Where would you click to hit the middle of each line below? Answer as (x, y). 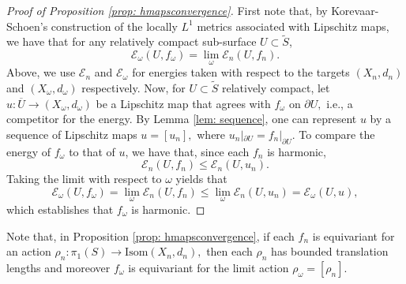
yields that (201, 179)
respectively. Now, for (133, 88)
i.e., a (340, 103)
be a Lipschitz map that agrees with (183, 103)
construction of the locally (114, 26)
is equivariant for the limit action (209, 267)
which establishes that (60, 209)
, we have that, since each (187, 151)
